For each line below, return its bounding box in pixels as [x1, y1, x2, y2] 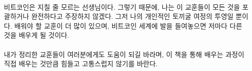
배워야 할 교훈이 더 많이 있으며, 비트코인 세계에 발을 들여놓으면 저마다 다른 [14, 20, 242, 30]
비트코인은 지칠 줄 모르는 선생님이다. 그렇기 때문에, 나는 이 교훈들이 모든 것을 [4, 1, 240, 12]
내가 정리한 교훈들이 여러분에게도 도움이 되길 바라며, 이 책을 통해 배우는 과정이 [4, 49, 245, 59]
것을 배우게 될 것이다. [4, 30, 69, 40]
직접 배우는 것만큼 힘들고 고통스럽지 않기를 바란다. [4, 58, 158, 69]
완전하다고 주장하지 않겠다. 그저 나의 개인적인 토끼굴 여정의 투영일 [31, 11, 233, 21]
